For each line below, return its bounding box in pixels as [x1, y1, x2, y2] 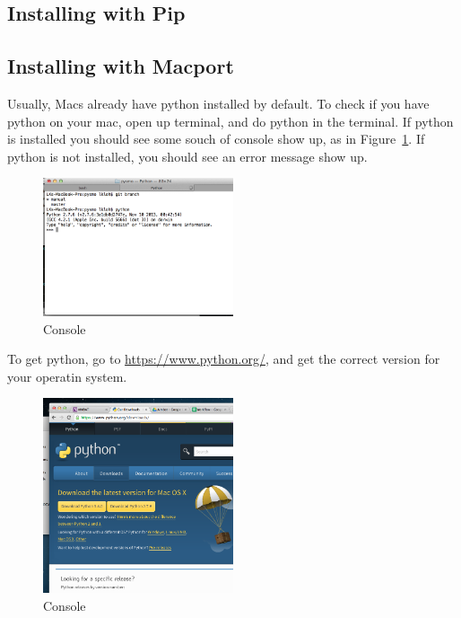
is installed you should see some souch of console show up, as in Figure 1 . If [7, 129, 425, 148]
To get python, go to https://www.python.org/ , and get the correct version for [7, 349, 440, 368]
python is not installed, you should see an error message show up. [7, 146, 368, 165]
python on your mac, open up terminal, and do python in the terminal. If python [7, 111, 454, 130]
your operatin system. [7, 366, 127, 385]
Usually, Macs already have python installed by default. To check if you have [7, 93, 430, 112]
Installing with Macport [7, 52, 234, 80]
